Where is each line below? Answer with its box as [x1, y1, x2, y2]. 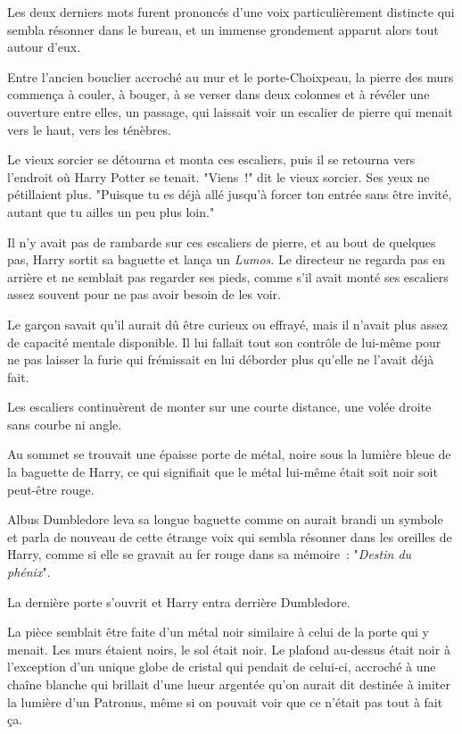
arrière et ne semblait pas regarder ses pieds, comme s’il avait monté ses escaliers [7, 267, 449, 286]
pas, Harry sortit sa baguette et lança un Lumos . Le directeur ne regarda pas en [7, 250, 445, 269]
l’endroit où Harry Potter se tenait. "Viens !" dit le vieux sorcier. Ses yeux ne [7, 167, 430, 186]
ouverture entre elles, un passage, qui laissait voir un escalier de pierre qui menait [7, 102, 453, 121]
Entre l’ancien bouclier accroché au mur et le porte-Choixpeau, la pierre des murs [7, 67, 454, 86]
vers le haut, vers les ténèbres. [7, 120, 171, 138]
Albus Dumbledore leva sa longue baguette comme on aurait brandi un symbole [7, 510, 443, 529]
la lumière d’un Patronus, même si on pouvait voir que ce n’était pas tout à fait [7, 692, 443, 711]
